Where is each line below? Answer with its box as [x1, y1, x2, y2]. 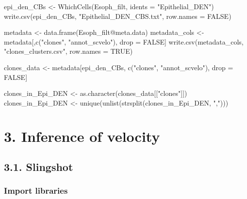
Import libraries [4, 184, 68, 197]
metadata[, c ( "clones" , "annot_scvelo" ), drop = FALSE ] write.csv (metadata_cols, [4, 36, 244, 46]
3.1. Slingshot [4, 159, 73, 174]
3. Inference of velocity [4, 126, 160, 146]
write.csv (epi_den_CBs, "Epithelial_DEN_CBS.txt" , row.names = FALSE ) [4, 11, 231, 21]
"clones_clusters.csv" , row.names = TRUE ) [4, 46, 133, 56]
